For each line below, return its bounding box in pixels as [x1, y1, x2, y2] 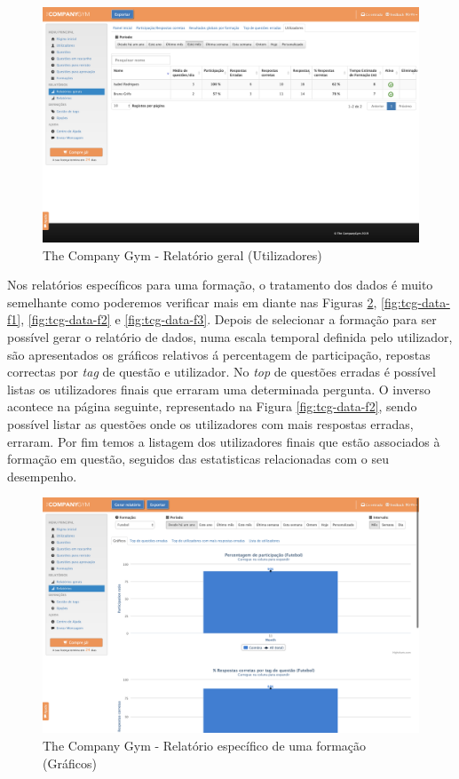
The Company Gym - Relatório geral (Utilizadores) [43, 245, 322, 264]
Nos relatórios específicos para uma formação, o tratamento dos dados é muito [7, 275, 433, 294]
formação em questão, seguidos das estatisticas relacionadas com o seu [7, 449, 390, 468]
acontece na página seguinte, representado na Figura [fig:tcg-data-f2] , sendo [7, 397, 417, 416]
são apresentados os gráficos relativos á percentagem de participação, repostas [7, 345, 431, 363]
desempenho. [7, 466, 77, 485]
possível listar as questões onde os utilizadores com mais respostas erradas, [7, 414, 414, 433]
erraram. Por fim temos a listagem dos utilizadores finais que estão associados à [7, 432, 440, 450]
